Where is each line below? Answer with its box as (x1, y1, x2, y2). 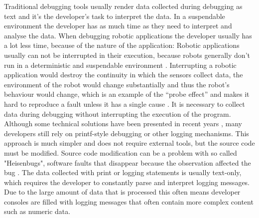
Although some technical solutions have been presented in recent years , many (4, 118, 243, 129)
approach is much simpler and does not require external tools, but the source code (4, 138, 255, 148)
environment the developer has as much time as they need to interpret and (4, 20, 232, 31)
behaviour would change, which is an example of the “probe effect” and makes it (4, 89, 250, 99)
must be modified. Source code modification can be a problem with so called (4, 147, 237, 158)
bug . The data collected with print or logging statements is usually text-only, (4, 167, 242, 178)
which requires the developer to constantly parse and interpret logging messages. (4, 177, 250, 187)
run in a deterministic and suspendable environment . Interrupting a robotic (4, 59, 237, 70)
